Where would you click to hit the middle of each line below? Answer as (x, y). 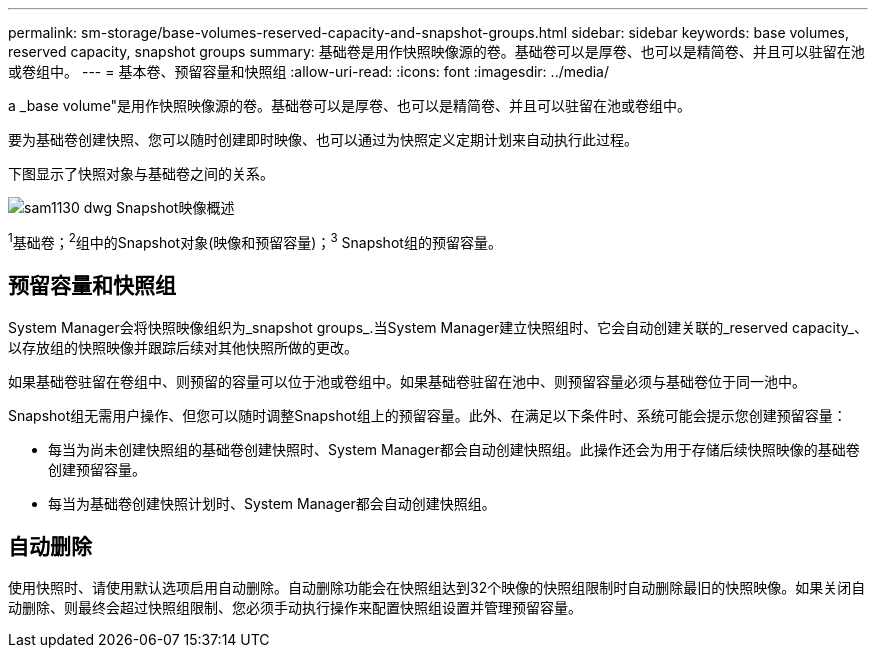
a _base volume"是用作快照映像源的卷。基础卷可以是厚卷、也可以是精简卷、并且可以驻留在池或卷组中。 (350, 105)
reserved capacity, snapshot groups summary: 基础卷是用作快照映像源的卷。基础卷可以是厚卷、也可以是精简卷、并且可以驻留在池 (436, 51)
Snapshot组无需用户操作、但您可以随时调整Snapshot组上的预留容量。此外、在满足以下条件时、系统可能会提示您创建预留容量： (427, 415)
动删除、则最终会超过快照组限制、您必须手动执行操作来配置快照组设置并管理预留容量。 (295, 608)
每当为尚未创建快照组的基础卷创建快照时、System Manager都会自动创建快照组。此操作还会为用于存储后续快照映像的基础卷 (454, 449)
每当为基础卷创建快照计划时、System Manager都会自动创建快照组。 (272, 503)
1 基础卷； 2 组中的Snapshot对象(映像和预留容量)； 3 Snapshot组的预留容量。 (255, 241)
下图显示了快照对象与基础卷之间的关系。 (141, 173)
